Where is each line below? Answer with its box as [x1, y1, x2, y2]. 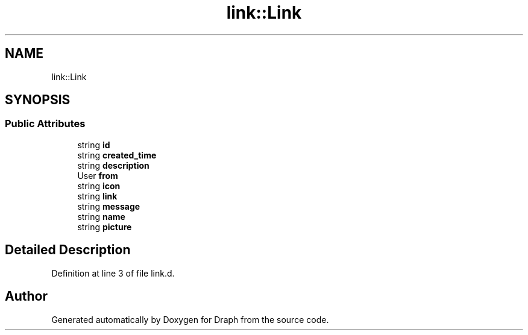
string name [77, 211, 125, 222]
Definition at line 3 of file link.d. [51, 268, 175, 278]
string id [77, 139, 110, 150]
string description [77, 160, 149, 171]
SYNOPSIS [5, 92, 71, 108]
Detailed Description [5, 242, 131, 258]
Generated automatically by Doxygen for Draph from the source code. [51, 314, 329, 325]
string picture [77, 221, 132, 232]
